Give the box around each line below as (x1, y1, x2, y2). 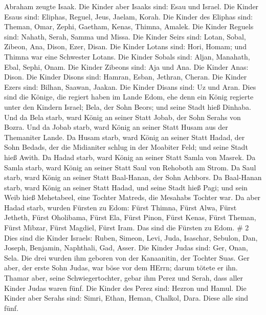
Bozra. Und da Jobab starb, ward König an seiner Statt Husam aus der (4, 122, 228, 132)
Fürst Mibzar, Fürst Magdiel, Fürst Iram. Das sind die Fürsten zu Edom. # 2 (4, 222, 249, 233)
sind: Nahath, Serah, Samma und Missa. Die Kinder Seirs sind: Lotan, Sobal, (4, 31, 246, 42)
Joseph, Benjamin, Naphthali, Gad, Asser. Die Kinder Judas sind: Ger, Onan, (4, 242, 248, 253)
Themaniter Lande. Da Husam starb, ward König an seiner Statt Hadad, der (4, 131, 245, 142)
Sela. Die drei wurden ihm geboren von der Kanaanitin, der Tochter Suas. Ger (4, 252, 250, 263)
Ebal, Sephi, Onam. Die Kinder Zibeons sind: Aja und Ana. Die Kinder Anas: (4, 61, 249, 72)
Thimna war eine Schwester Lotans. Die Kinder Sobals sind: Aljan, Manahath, (4, 51, 250, 62)
